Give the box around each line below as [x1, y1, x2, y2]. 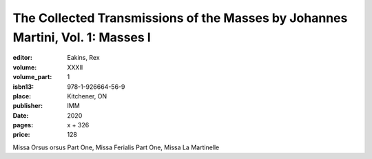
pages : [12, 121, 34, 129]
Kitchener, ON [67, 92, 107, 100]
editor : [12, 54, 32, 62]
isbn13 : [12, 83, 34, 91]
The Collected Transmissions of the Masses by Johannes [12, 10, 348, 25]
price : [12, 131, 30, 139]
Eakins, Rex [67, 54, 100, 62]
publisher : [12, 102, 43, 110]
